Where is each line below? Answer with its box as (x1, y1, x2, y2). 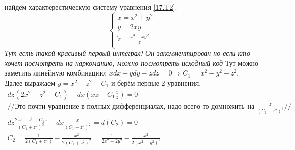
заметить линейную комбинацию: (5, 67, 107, 78)
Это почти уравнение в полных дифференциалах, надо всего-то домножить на (14, 103, 255, 110)
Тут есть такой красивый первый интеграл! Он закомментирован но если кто (5, 48, 250, 58)
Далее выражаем (5, 78, 56, 88)
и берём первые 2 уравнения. (111, 78, 201, 88)
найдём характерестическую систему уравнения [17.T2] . (5, 2, 177, 12)
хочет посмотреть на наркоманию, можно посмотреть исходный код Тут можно (5, 57, 259, 68)
